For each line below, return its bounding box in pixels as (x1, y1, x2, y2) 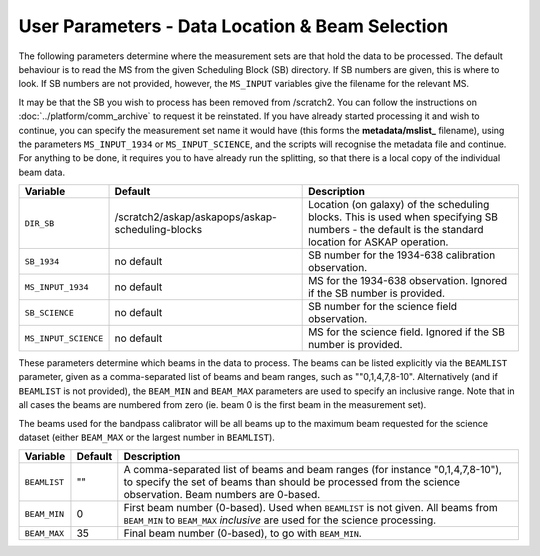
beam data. (18, 166, 65, 178)
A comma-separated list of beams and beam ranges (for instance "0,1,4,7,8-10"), (123, 463, 502, 477)
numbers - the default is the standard (308, 223, 484, 237)
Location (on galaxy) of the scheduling (308, 198, 490, 212)
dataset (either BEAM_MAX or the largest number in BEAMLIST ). (18, 431, 275, 444)
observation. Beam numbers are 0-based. (123, 488, 321, 502)
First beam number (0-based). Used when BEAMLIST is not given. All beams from (123, 501, 499, 515)
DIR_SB (24, 218, 55, 229)
